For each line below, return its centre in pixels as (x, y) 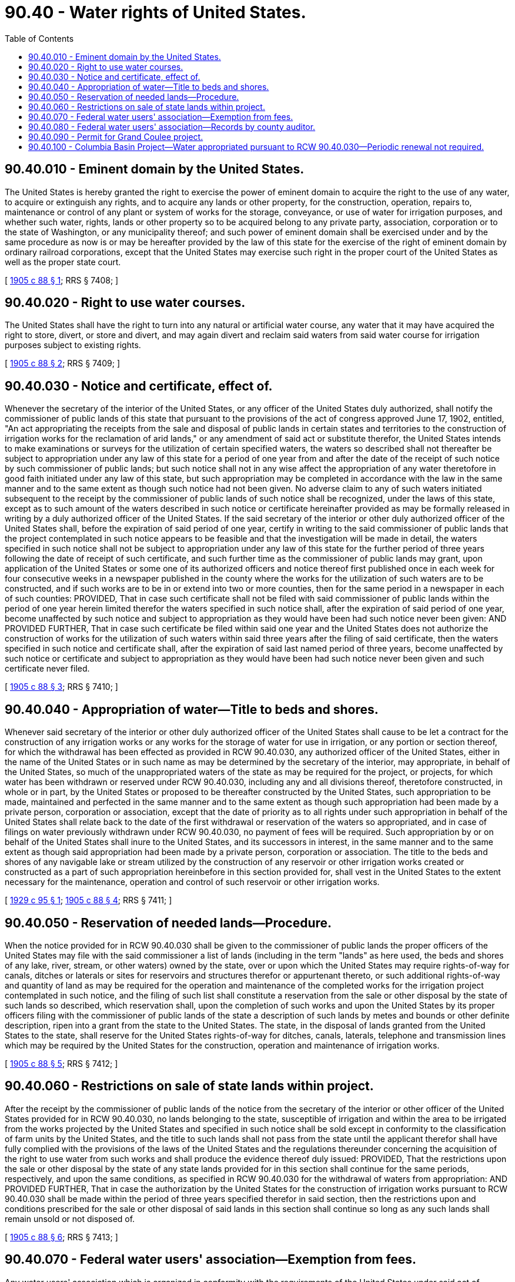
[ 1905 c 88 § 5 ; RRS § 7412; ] (61, 1063)
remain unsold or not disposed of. (70, 1218)
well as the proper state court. (63, 262)
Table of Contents (39, 38)
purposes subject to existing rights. (73, 345)
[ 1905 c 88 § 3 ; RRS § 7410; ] (61, 687)
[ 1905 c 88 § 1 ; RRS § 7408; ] (62, 280)
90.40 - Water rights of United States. (155, 12)
